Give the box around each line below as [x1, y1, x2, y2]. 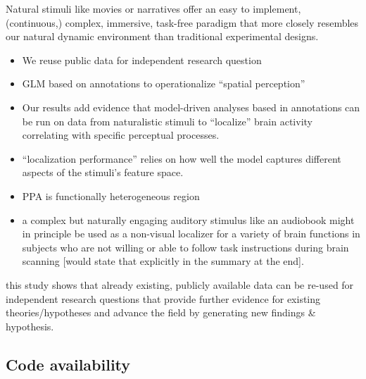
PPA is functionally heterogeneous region [22, 188, 200, 203]
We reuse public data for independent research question [22, 52, 262, 67]
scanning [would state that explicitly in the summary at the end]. [22, 254, 304, 268]
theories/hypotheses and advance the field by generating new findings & [6, 305, 316, 320]
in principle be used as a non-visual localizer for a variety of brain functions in [22, 226, 360, 241]
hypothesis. [6, 318, 54, 333]
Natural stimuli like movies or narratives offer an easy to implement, [6, 1, 301, 15]
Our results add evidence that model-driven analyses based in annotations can [22, 99, 360, 114]
